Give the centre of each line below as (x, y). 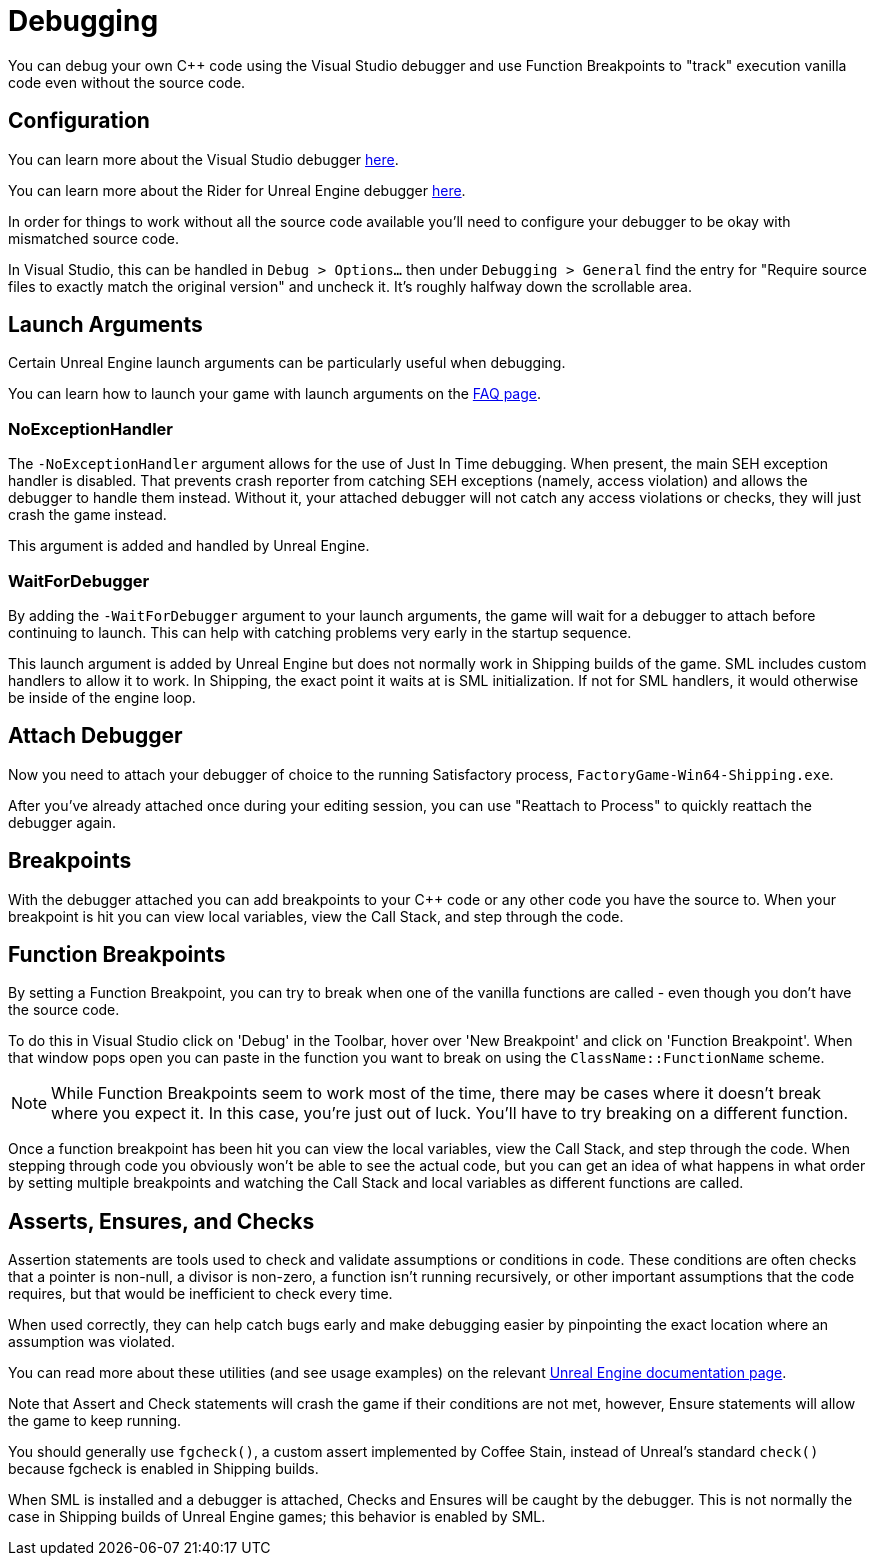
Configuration (79, 121)
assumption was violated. (92, 1342)
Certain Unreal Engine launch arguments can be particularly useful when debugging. (287, 363)
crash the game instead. (87, 515)
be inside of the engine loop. (102, 697)
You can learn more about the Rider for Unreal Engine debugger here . (237, 190)
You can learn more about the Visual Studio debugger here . (203, 159)
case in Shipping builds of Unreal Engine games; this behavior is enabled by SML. (277, 1517)
